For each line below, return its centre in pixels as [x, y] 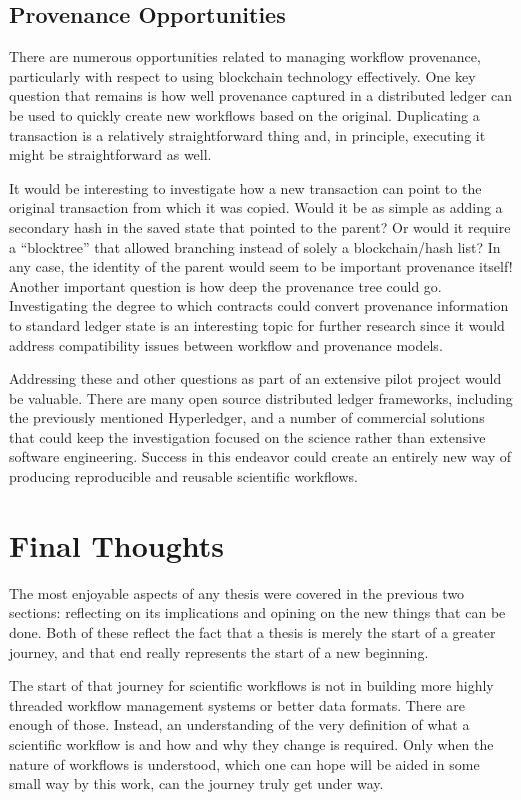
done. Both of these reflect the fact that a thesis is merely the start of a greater [252, 631]
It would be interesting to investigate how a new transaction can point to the [245, 187]
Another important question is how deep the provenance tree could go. [225, 285]
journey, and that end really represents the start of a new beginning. [219, 651]
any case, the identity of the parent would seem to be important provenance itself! [261, 266]
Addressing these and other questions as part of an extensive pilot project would [255, 378]
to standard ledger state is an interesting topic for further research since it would [257, 324]
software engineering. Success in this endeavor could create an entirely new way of [260, 456]
